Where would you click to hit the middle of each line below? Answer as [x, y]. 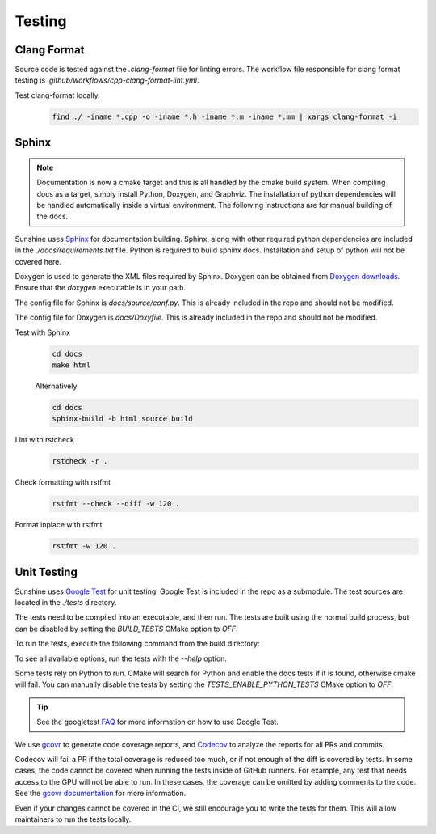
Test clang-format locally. [57, 95]
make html [71, 365]
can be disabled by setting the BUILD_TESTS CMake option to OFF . [126, 629]
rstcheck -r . [80, 461]
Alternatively [56, 386]
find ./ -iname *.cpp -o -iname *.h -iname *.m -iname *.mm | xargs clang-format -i [224, 116]
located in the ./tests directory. [66, 603]
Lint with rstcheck [44, 440]
